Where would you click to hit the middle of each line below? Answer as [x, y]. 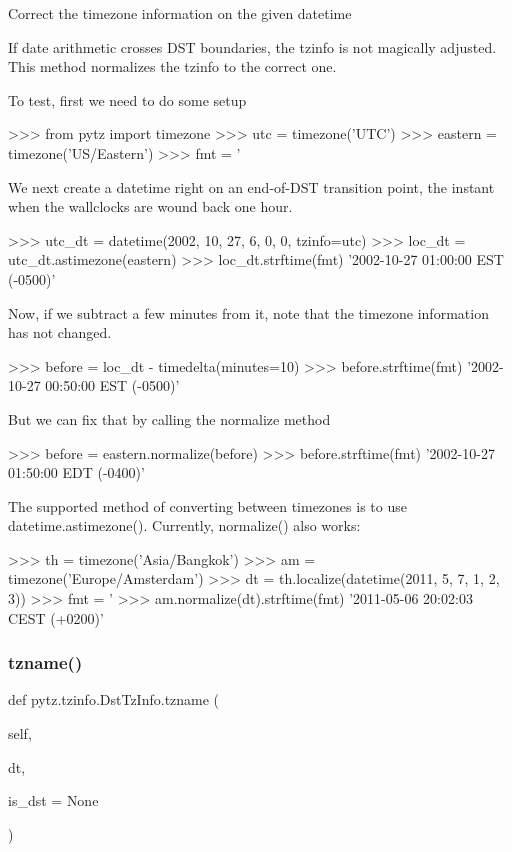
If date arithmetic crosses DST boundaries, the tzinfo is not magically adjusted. [252, 46]
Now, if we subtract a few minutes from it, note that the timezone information [248, 312]
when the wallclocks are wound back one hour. [150, 206]
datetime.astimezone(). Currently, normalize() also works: [184, 525]
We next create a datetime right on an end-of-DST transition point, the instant [251, 186]
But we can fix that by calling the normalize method [169, 418]
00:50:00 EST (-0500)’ [112, 385]
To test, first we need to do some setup [127, 99]
